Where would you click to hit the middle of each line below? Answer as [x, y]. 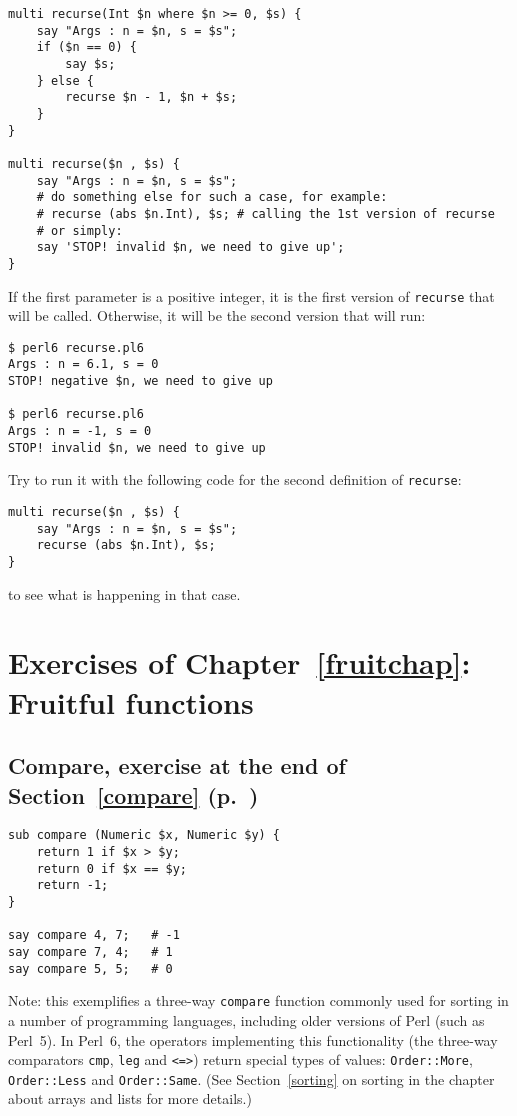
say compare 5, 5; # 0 [90, 968]
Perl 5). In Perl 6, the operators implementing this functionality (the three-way [253, 1039]
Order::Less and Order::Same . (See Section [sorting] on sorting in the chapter [251, 1078]
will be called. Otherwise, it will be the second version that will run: [217, 315]
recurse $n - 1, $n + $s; [151, 97]
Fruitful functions [131, 701]
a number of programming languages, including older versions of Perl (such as [246, 1019]
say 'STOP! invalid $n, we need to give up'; [190, 247]
